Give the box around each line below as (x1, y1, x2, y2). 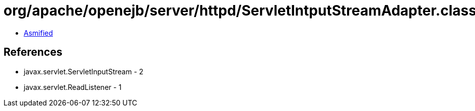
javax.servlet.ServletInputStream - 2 (24, 67, 144, 76)
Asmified (24, 28, 53, 37)
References (4, 46, 62, 59)
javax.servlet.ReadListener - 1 (24, 82, 122, 91)
